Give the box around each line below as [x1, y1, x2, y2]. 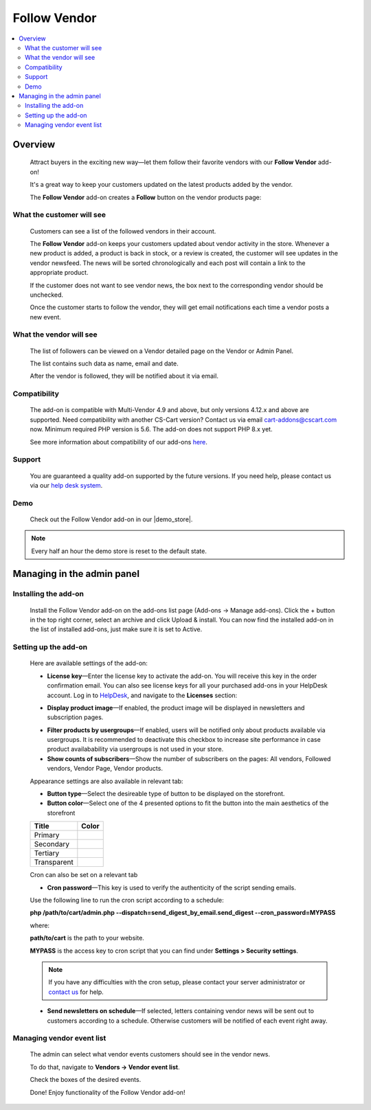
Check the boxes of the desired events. [30, 1076, 142, 1084]
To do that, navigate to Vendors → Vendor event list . [30, 1063, 180, 1071]
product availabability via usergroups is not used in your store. [47, 745, 224, 754]
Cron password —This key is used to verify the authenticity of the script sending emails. [47, 883, 297, 892]
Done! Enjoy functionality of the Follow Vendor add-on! [30, 1088, 185, 1096]
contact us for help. [48, 988, 104, 996]
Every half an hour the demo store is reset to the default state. [31, 547, 207, 555]
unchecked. [30, 291, 64, 299]
